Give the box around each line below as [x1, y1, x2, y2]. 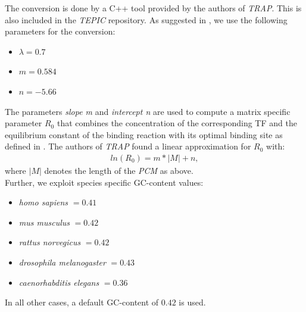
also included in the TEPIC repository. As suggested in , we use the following [5, 13, 288, 26]
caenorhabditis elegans [18, 276, 99, 288]
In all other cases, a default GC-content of [5, 296, 159, 308]
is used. [179, 296, 206, 308]
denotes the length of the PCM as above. [44, 164, 193, 176]
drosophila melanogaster [18, 255, 106, 268]
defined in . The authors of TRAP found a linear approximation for [5, 140, 251, 152]
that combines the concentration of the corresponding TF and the [57, 117, 297, 129]
